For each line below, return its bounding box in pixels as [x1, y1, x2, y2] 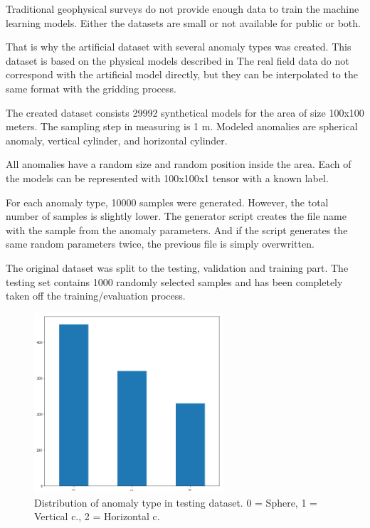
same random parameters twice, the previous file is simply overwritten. [6, 236, 314, 251]
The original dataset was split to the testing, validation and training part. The [6, 260, 349, 275]
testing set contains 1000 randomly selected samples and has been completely [6, 274, 343, 289]
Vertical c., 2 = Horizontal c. [34, 509, 160, 524]
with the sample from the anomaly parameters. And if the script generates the [6, 222, 348, 237]
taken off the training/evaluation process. [6, 288, 186, 303]
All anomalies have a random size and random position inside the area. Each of [6, 157, 351, 171]
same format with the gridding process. [6, 80, 176, 95]
